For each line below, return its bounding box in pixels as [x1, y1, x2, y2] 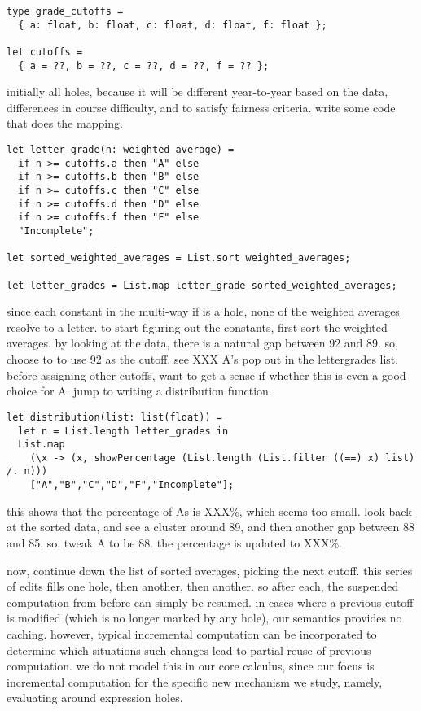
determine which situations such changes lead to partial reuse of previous [7, 641, 371, 658]
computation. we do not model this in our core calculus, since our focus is [7, 657, 375, 674]
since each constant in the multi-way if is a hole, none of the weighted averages [7, 303, 400, 320]
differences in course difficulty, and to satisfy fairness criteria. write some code [7, 98, 396, 116]
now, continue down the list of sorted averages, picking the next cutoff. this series [7, 561, 413, 578]
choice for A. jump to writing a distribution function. [7, 382, 272, 399]
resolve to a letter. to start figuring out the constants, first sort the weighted [7, 318, 388, 335]
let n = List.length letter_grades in [18, 425, 229, 437]
